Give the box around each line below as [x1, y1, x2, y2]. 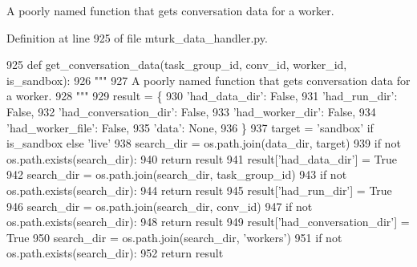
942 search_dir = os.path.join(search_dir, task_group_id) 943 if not [6, 166, 347, 183]
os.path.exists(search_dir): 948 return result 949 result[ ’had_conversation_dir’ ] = [6, 213, 410, 230]
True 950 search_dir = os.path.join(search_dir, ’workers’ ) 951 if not [6, 229, 342, 245]
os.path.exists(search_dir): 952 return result [6, 245, 224, 261]
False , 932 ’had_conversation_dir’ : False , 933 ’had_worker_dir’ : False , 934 [6, 103, 376, 119]
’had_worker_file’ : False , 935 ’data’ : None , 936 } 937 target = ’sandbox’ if [6, 119, 374, 136]
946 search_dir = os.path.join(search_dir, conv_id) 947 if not [6, 197, 313, 214]
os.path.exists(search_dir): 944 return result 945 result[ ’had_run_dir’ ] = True [6, 181, 392, 198]
